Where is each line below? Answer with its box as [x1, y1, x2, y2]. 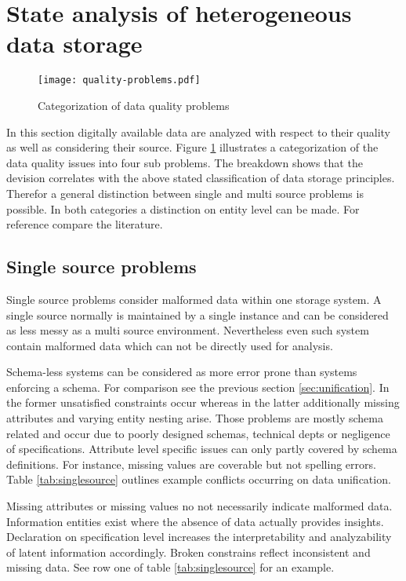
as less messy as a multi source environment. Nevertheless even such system [6, 322, 369, 338]
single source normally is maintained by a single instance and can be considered [6, 306, 389, 323]
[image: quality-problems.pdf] [38, 75, 201, 86]
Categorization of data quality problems [38, 97, 230, 113]
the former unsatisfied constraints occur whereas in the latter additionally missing [6, 394, 400, 411]
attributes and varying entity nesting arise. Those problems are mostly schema [6, 410, 383, 426]
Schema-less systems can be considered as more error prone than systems [6, 364, 357, 380]
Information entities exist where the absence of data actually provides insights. [6, 513, 384, 529]
